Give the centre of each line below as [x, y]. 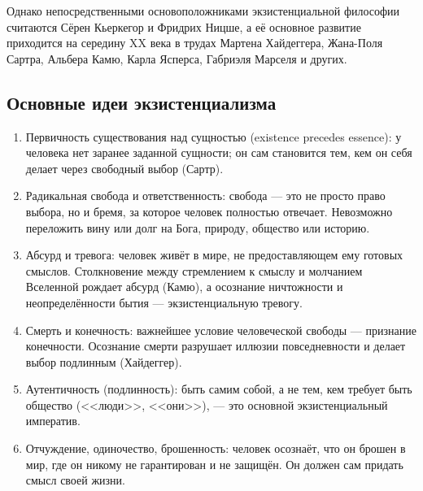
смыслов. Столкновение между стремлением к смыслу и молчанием [194, 270]
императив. [53, 421]
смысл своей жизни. [75, 480]
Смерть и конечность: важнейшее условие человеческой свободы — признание [221, 330]
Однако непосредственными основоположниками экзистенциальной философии [203, 11]
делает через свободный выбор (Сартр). [124, 168]
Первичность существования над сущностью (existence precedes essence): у [214, 136]
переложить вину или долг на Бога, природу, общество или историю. [198, 227]
